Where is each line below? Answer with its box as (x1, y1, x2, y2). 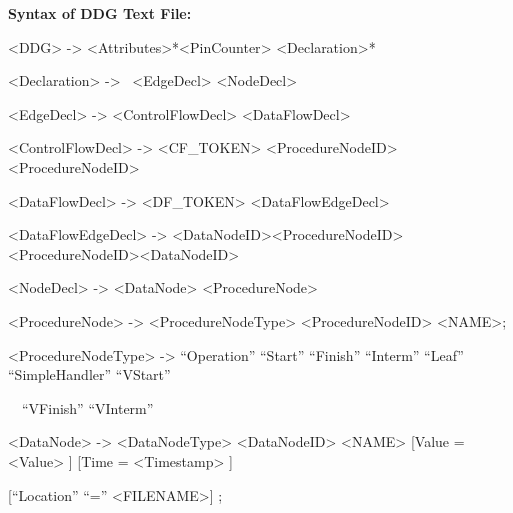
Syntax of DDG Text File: (8, 3, 192, 23)
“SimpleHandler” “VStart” (8, 364, 171, 385)
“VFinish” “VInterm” (21, 397, 154, 418)
